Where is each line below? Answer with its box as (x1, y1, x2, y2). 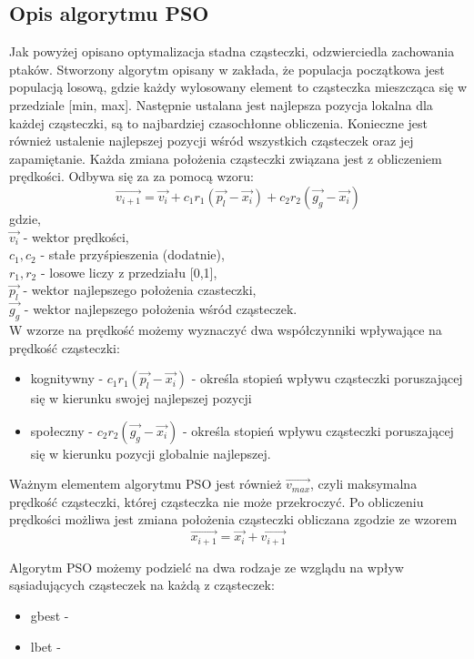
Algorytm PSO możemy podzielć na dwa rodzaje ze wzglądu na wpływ (9, 557, 404, 576)
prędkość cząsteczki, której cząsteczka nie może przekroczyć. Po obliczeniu (9, 492, 424, 511)
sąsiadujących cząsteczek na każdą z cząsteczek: (9, 575, 275, 594)
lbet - (30, 636, 61, 655)
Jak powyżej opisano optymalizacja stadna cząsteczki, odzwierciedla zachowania (9, 42, 455, 61)
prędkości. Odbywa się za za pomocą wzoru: (9, 167, 254, 186)
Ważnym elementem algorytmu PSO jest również (9, 474, 282, 493)
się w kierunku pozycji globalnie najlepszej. (30, 443, 271, 462)
